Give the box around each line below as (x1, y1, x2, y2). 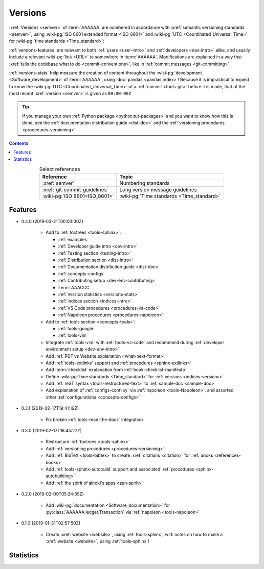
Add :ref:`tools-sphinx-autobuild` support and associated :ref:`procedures (45, 466, 195, 472)
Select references (39, 166, 80, 173)
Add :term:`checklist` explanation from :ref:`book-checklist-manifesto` (45, 367, 187, 372)
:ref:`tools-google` (58, 325, 95, 331)
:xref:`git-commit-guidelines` (42, 186, 109, 193)
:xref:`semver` (42, 179, 75, 186)
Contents (9, 140, 29, 147)
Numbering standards (119, 179, 170, 186)
